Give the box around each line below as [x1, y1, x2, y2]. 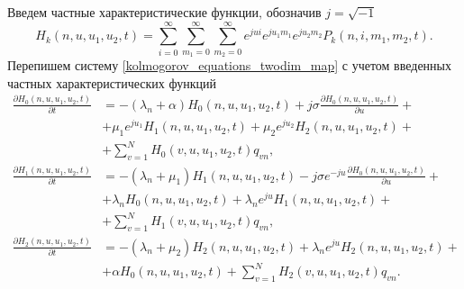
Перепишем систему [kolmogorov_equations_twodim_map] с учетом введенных [7, 56, 452, 75]
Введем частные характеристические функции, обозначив [7, 3, 322, 21]
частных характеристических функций [7, 73, 216, 92]
